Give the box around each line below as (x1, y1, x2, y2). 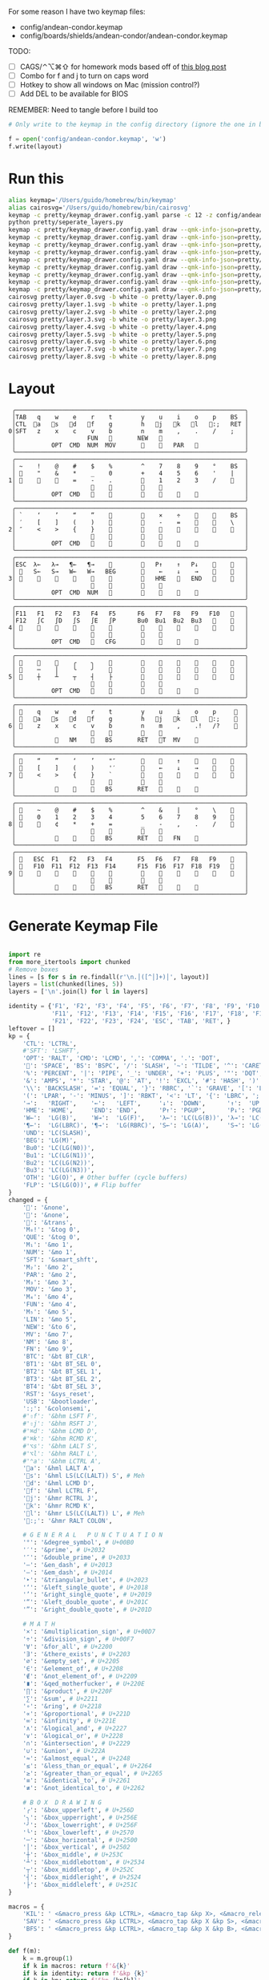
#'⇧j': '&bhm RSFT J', (22, 1419, 98, 1428)
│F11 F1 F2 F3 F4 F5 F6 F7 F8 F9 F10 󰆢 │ (11, 609, 249, 617)
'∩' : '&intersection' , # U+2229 (22, 1739, 130, 1747)
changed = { (8, 1196, 48, 1204)
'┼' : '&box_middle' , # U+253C (22, 1851, 124, 1859)
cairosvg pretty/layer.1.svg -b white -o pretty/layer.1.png (8, 301, 217, 309)
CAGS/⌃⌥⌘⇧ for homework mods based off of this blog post (19, 62, 227, 71)
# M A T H (22, 1620, 56, 1629)
